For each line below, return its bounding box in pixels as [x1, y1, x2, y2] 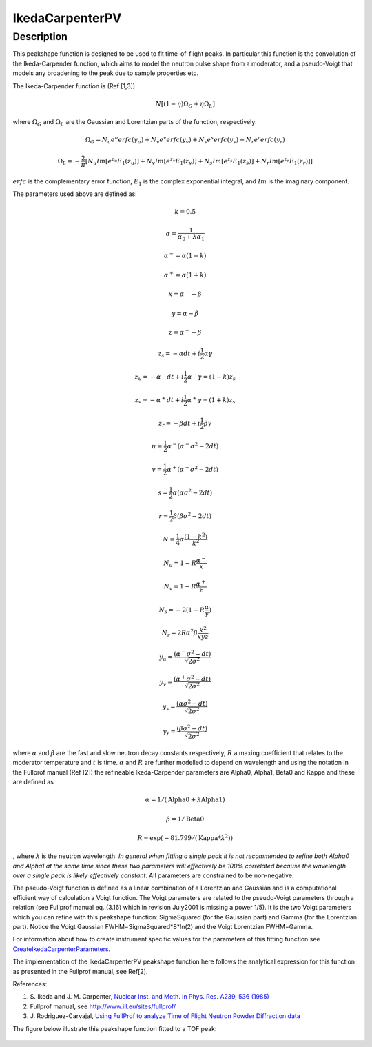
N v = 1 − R [163, 583, 196, 592]
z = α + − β [169, 328, 202, 336]
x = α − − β [168, 289, 203, 298]
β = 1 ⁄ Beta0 [166, 815, 205, 823]
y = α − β [171, 309, 199, 317]
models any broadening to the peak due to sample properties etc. [12, 69, 199, 77]
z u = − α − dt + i [134, 371, 184, 382]
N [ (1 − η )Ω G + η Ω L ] [155, 100, 215, 110]
